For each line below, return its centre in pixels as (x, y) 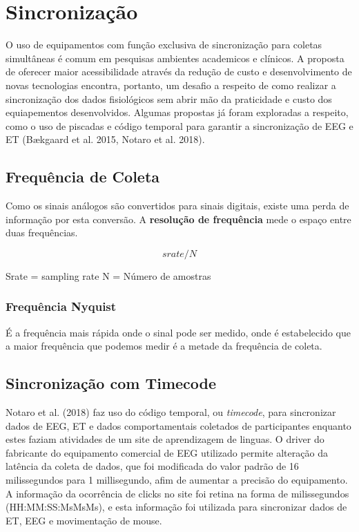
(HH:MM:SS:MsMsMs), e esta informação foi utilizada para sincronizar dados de (176, 507)
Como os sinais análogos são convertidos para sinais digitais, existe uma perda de (177, 206)
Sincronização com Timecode (111, 383)
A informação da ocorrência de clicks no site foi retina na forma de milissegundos (177, 493)
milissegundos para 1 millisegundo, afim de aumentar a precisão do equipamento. (177, 480)
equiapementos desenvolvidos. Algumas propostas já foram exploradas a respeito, (177, 112)
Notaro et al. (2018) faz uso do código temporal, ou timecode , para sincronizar (171, 412)
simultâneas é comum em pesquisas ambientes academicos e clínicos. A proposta (175, 58)
